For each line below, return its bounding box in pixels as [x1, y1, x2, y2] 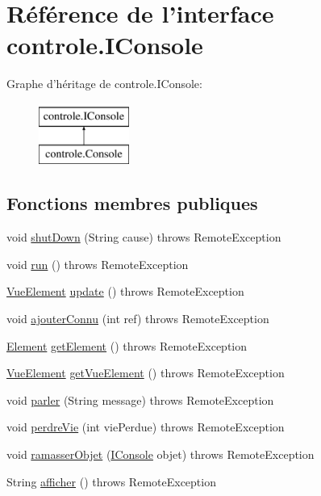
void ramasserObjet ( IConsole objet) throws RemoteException [6, 446, 315, 463]
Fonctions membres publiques [6, 191, 258, 216]
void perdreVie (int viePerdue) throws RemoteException [6, 418, 285, 435]
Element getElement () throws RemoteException [6, 337, 247, 354]
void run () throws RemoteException [6, 255, 189, 272]
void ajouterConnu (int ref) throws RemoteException [6, 310, 269, 327]
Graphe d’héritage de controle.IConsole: [6, 75, 202, 92]
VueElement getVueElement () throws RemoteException [6, 364, 285, 381]
